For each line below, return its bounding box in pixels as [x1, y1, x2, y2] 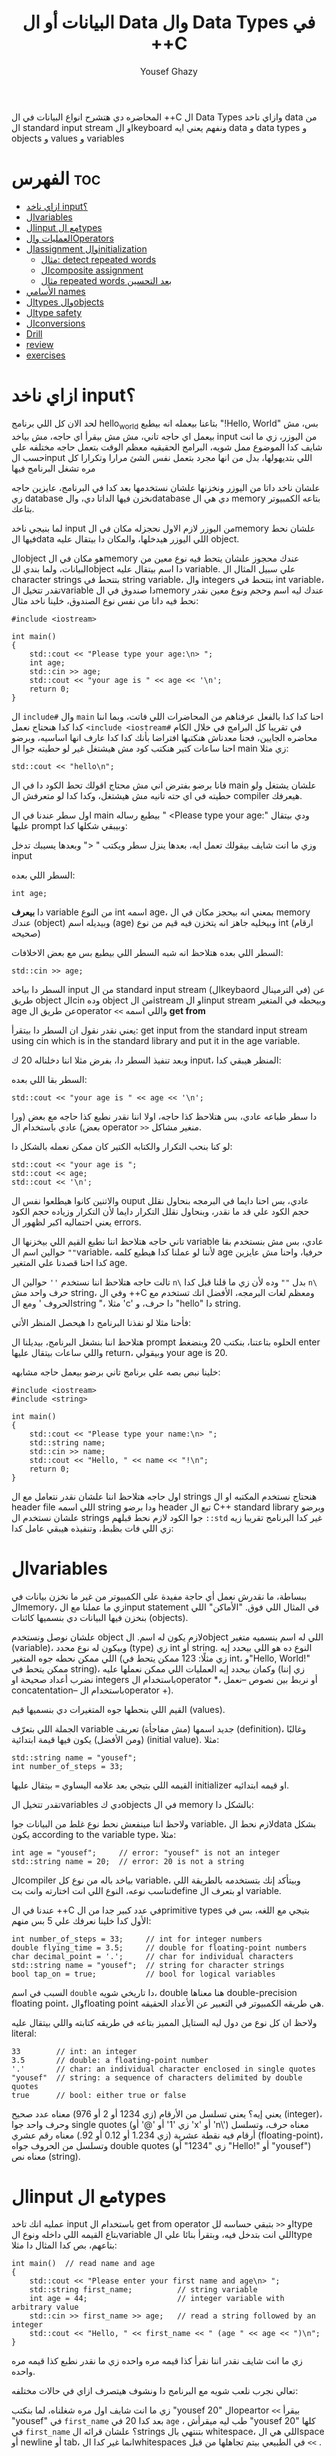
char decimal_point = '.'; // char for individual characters [11, 1951, 294, 1961]
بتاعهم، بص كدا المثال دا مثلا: [11, 2239, 118, 2251]
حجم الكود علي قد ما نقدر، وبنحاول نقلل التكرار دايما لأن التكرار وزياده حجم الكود [11, 1205, 310, 1217]
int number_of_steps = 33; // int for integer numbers [11, 1934, 263, 1944]
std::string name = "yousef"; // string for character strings [11, 1960, 285, 1970]
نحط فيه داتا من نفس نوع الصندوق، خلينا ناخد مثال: [11, 594, 199, 606]
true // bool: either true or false [11, 2090, 187, 2100]
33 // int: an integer [11, 2046, 138, 2056]
